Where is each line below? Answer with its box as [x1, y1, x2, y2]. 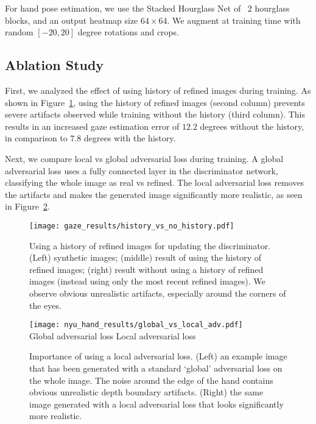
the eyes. [29, 299, 61, 311]
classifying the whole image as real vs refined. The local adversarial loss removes [5, 176, 304, 189]
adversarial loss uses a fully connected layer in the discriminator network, [5, 164, 278, 177]
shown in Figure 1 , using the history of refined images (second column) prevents [5, 96, 305, 108]
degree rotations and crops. [77, 26, 179, 38]
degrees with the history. [84, 132, 176, 144]
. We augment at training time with [167, 13, 301, 26]
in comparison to [5, 132, 68, 144]
